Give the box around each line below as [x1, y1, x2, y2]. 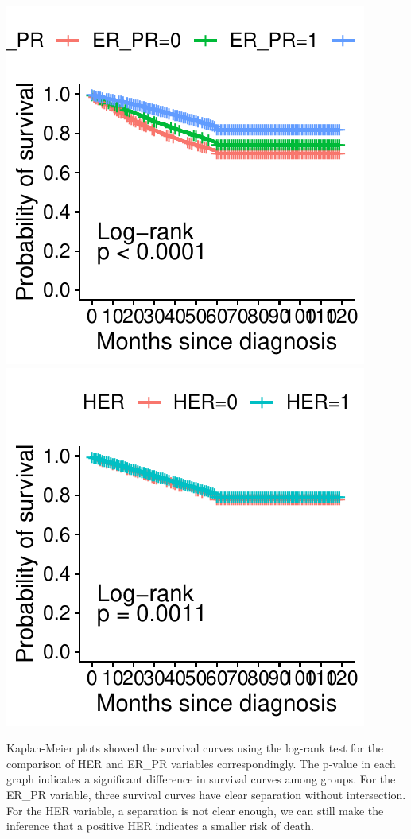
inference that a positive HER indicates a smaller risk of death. [6, 818, 314, 834]
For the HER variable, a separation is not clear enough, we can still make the [6, 802, 384, 818]
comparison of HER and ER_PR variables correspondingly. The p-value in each [6, 755, 396, 771]
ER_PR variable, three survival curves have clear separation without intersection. [6, 786, 406, 802]
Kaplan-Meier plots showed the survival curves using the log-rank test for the [6, 740, 383, 756]
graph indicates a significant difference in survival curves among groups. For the [6, 771, 396, 787]
